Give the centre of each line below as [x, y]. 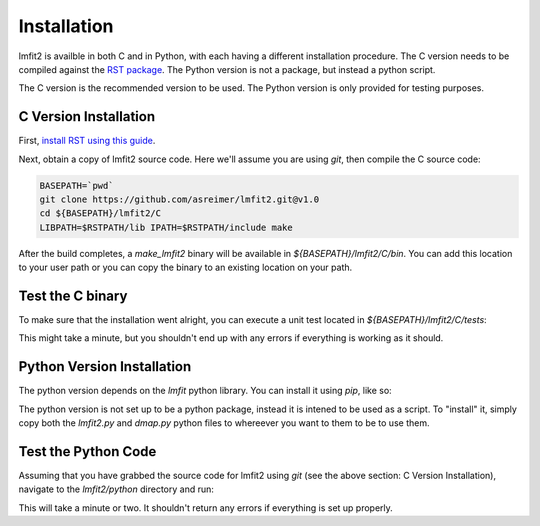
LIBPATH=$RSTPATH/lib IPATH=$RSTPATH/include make [166, 227]
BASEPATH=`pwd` [76, 185]
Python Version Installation [105, 366]
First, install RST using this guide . [87, 141]
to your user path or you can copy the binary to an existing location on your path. [185, 267]
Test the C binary [73, 295]
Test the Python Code [87, 451]
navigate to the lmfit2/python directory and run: [116, 489]
